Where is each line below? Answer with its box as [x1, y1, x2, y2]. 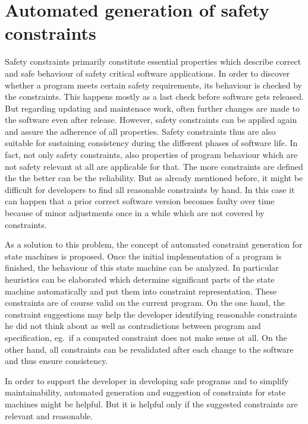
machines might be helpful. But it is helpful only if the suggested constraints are [5, 397, 298, 410]
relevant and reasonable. [5, 409, 93, 422]
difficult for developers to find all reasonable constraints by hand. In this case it [5, 183, 295, 195]
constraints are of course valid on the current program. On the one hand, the [5, 296, 285, 309]
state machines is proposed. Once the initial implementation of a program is [5, 249, 282, 262]
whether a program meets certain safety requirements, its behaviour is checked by [5, 78, 302, 91]
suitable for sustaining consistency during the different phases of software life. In [5, 137, 298, 149]
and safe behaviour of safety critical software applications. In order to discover [5, 67, 290, 79]
